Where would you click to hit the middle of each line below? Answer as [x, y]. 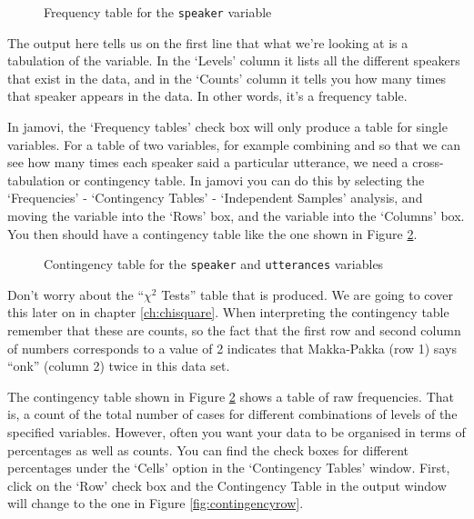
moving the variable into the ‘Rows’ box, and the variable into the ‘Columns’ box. [236, 215]
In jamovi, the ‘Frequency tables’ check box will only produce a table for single [227, 127]
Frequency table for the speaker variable [158, 12]
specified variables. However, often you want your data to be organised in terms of [237, 432]
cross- [428, 162]
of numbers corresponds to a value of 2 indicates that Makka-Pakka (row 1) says [232, 348]
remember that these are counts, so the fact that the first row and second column [234, 330]
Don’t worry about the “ [76, 294]
